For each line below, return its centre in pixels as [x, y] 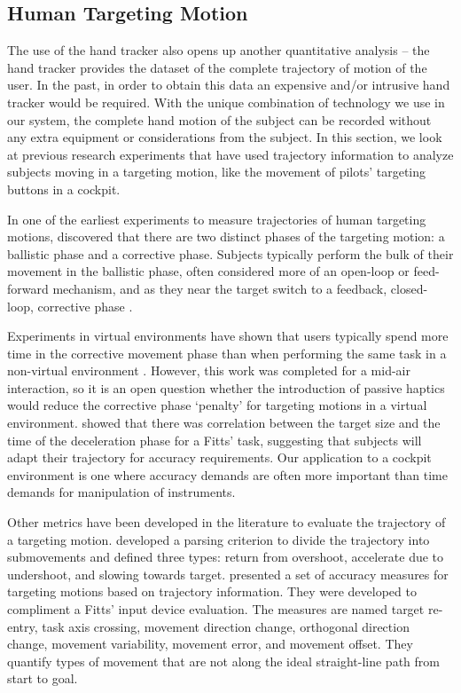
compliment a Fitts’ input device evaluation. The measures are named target [216, 609]
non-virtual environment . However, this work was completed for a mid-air [209, 370]
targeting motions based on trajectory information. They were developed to [212, 591]
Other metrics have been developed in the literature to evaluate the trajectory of [227, 522]
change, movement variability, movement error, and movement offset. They [210, 644]
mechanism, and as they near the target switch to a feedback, [220, 288]
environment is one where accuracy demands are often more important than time [227, 474]
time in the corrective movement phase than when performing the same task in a [227, 353]
